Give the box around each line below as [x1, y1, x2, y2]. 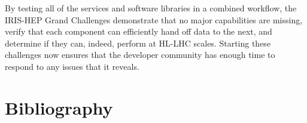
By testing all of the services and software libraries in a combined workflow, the [5, 2, 297, 14]
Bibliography [5, 95, 113, 119]
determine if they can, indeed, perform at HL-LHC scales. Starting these [5, 36, 271, 49]
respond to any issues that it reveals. [5, 60, 139, 72]
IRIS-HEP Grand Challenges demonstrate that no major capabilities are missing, [5, 13, 303, 26]
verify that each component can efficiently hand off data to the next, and [5, 25, 272, 38]
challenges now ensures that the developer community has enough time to [5, 48, 275, 61]
